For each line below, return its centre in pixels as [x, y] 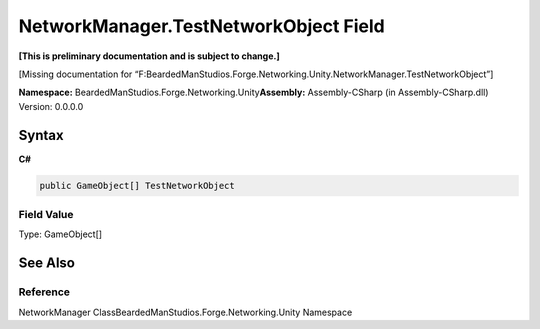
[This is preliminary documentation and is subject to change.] [149, 56]
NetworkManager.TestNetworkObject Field [201, 26]
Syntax [41, 135]
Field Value [46, 214]
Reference [44, 292]
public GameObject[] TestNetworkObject [137, 185]
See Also [46, 263]
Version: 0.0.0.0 [51, 106]
